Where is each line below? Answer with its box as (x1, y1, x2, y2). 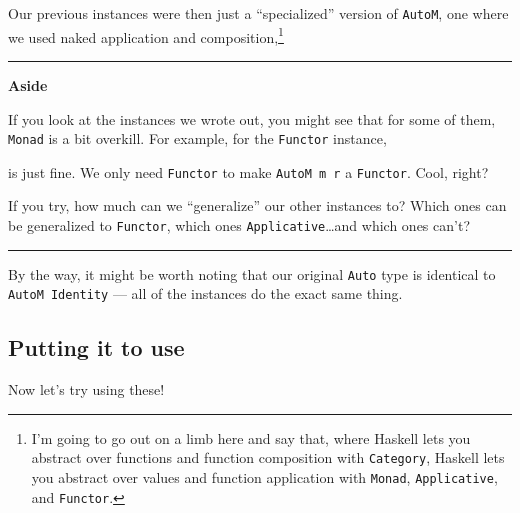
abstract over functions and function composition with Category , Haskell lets (31, 447, 505, 468)
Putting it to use (8, 332, 185, 363)
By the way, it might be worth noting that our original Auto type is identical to (8, 263, 496, 284)
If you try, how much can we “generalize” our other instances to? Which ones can (8, 195, 507, 216)
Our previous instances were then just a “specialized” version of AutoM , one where (8, 3, 509, 23)
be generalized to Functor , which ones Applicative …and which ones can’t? (8, 215, 470, 235)
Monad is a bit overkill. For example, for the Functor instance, (8, 128, 387, 149)
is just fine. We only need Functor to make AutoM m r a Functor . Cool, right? (8, 161, 489, 182)
